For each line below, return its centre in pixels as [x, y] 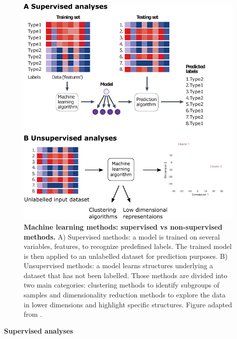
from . [33, 314]
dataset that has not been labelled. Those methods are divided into [126, 275]
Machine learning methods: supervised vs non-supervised [123, 226]
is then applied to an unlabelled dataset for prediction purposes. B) [126, 256]
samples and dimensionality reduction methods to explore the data [125, 295]
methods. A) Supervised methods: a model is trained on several [122, 236]
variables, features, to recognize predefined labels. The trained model [128, 246]
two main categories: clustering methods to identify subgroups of [122, 285]
